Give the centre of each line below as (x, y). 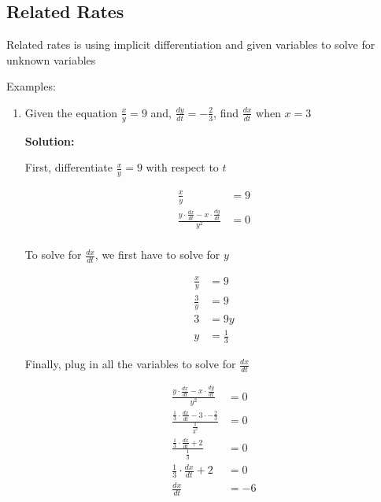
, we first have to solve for (157, 255)
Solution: (50, 140)
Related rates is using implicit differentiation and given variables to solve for (191, 44)
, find (226, 112)
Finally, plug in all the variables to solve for (130, 364)
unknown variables (51, 59)
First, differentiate (68, 167)
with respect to (182, 167)
